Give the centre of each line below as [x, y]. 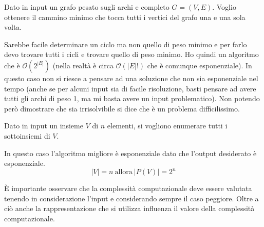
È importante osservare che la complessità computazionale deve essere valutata [128, 188]
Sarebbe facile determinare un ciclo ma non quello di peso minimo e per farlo [126, 44]
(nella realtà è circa [83, 65]
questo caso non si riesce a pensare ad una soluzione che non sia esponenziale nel [131, 78]
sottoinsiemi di [27, 135]
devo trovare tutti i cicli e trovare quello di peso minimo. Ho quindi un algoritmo [131, 54]
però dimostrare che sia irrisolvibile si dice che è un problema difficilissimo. [122, 108]
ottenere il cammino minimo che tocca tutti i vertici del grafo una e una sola [125, 17]
